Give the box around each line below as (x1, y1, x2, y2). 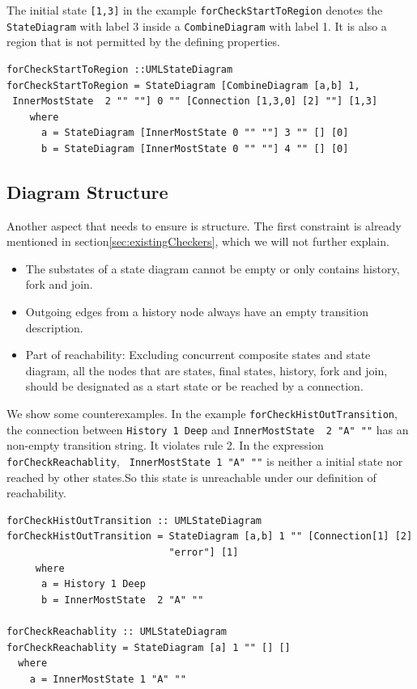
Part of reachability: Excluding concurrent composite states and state (25, 346, 371, 363)
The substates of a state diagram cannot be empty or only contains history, (25, 260, 400, 277)
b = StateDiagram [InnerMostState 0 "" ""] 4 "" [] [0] (40, 142, 349, 154)
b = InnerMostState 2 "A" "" (40, 594, 204, 606)
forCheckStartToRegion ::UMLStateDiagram (6, 63, 233, 75)
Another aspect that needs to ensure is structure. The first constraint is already (6, 217, 402, 234)
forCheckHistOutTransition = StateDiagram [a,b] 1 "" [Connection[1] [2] (6, 530, 413, 543)
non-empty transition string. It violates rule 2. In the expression (6, 437, 324, 454)
